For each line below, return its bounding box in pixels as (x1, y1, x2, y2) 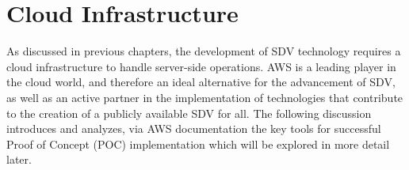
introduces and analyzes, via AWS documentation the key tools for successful (6, 120, 381, 137)
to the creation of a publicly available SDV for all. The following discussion (6, 104, 372, 121)
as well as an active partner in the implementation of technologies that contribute (6, 89, 403, 105)
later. (6, 151, 32, 168)
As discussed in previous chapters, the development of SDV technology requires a (6, 43, 401, 59)
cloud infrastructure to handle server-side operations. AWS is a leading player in (6, 58, 396, 74)
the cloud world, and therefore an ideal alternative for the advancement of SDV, (6, 74, 396, 90)
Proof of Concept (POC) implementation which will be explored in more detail (6, 135, 390, 152)
